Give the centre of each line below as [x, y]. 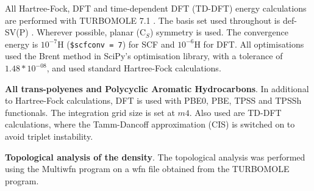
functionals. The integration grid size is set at [90, 112]
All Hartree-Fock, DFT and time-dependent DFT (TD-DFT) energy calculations [156, 8]
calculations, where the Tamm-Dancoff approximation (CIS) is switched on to [150, 124]
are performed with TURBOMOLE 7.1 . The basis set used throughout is [143, 20]
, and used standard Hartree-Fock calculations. [134, 68]
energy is [22, 44]
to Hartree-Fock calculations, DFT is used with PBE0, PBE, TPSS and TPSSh [153, 100]
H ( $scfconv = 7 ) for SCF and [116, 44]
